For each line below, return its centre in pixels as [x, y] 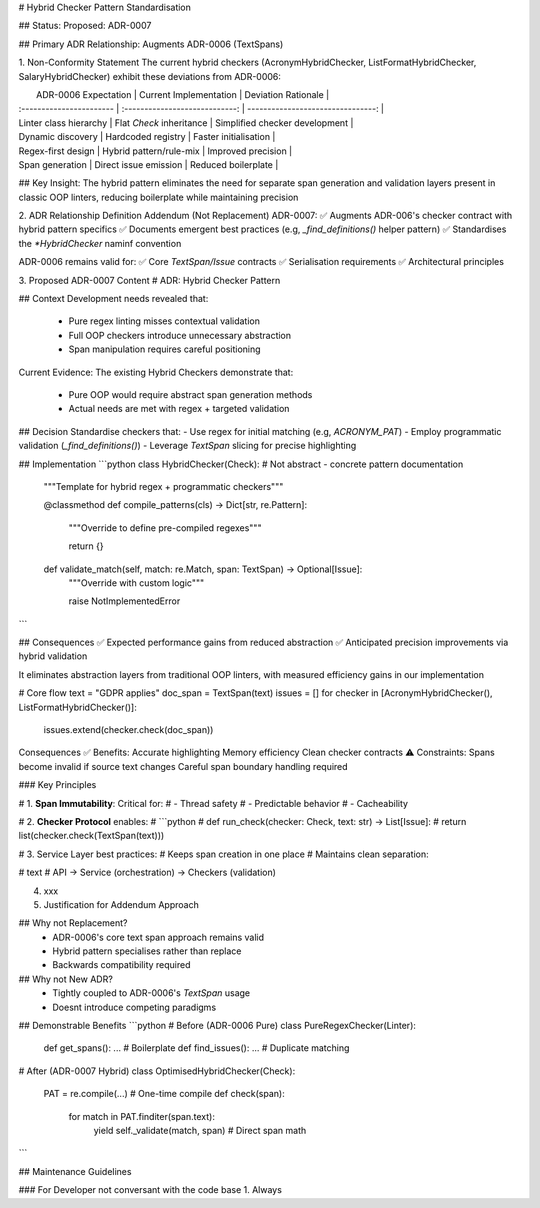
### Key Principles [57, 785]
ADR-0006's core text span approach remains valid [158, 937]
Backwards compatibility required [121, 965]
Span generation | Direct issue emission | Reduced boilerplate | [148, 164]
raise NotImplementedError [124, 601]
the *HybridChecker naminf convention [100, 243]
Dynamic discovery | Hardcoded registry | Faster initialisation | [147, 137]
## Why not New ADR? [66, 979]
